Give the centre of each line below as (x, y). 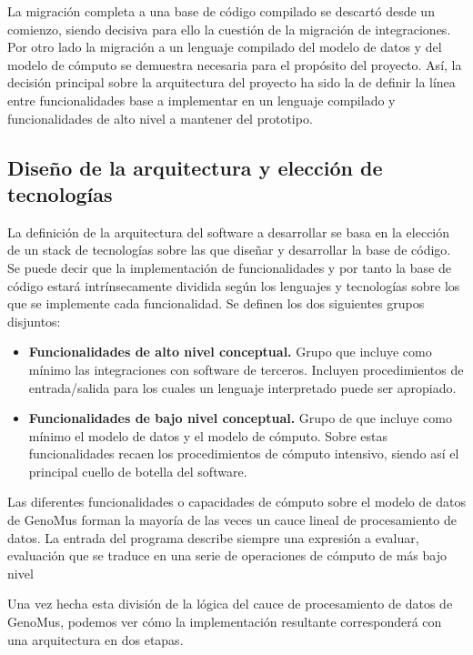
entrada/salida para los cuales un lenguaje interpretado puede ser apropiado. (242, 387)
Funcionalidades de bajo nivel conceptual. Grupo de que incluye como (240, 418)
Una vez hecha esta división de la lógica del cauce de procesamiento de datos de (230, 604)
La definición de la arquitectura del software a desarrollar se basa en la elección (229, 232)
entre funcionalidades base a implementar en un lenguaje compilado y (201, 100)
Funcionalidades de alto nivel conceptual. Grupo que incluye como (230, 352)
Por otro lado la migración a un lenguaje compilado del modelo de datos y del (225, 47)
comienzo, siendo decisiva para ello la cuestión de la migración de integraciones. (229, 29)
